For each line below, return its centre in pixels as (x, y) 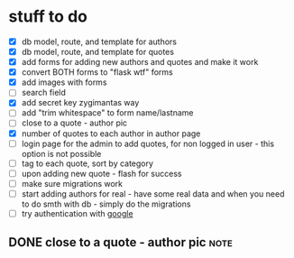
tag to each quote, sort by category (87, 163)
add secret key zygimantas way (80, 103)
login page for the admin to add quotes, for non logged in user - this (148, 143)
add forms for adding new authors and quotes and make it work (140, 62)
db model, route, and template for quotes (98, 52)
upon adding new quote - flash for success (101, 173)
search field (44, 93)
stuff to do (48, 17)
